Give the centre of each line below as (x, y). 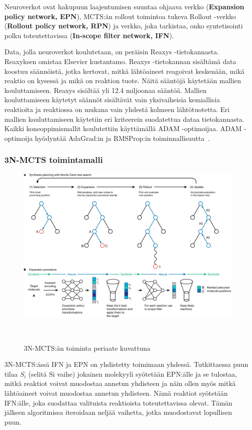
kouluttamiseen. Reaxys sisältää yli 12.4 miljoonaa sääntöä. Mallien (105, 90)
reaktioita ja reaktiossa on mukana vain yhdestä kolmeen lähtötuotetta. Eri (117, 109)
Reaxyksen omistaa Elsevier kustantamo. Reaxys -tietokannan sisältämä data (120, 61)
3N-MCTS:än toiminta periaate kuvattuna (87, 348)
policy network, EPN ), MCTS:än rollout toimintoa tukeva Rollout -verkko (120, 16)
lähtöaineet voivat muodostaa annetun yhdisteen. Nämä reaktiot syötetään (116, 393)
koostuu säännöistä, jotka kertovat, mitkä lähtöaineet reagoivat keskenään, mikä (125, 71)
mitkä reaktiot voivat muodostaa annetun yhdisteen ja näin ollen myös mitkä (120, 383)
